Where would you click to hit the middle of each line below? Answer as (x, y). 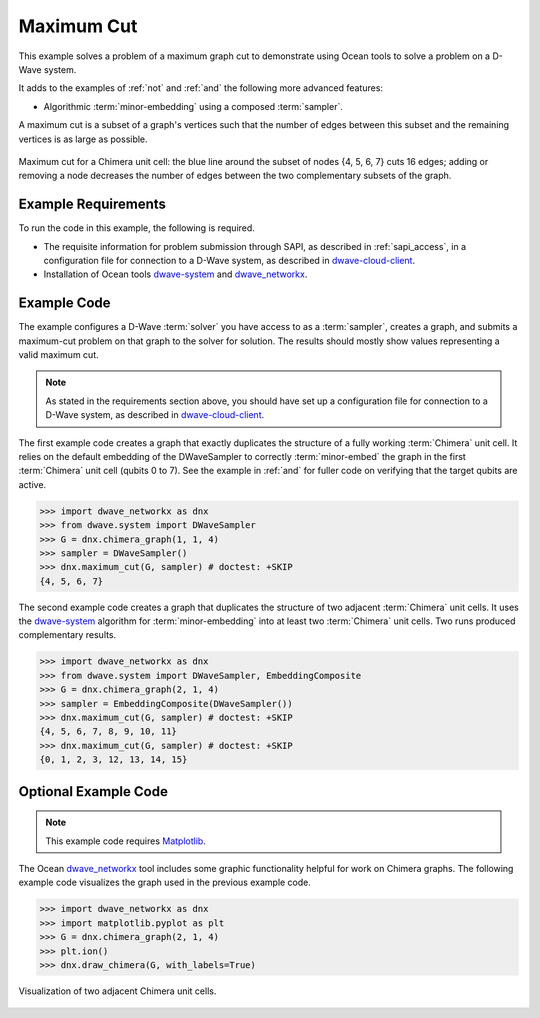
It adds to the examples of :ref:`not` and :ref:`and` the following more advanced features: (201, 88)
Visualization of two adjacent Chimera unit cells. (117, 991)
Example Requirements (92, 204)
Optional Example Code (93, 791)
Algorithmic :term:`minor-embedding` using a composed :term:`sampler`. (193, 106)
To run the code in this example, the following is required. (136, 228)
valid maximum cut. (58, 355)
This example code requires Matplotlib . (126, 841)
